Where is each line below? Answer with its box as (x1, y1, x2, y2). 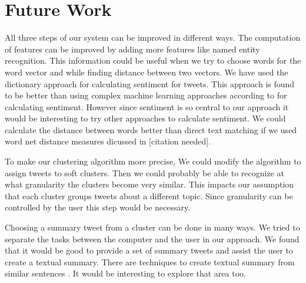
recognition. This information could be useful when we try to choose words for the (5, 54, 301, 67)
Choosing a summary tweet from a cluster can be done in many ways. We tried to (5, 221, 300, 233)
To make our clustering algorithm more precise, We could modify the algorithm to (5, 155, 301, 167)
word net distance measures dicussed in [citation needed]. (5, 135, 211, 147)
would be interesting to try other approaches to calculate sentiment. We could (5, 112, 286, 124)
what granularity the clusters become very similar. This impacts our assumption (5, 178, 294, 190)
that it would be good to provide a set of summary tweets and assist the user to (5, 244, 293, 256)
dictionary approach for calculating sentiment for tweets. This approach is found (5, 77, 295, 90)
